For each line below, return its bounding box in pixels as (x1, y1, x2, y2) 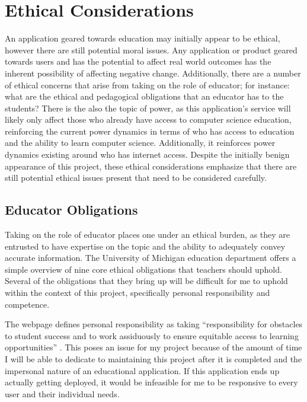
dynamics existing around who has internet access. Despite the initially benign (5, 148, 290, 161)
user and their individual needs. (5, 387, 120, 400)
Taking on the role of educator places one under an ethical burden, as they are (5, 228, 290, 241)
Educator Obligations (5, 200, 138, 219)
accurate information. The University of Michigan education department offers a (5, 251, 296, 264)
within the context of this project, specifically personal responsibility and (5, 286, 270, 299)
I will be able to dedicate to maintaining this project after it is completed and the (5, 352, 302, 365)
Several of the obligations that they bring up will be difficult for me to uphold (5, 275, 288, 287)
